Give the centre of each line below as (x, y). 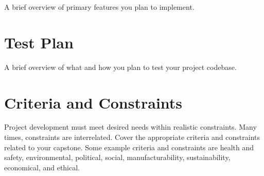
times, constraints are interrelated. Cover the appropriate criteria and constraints (132, 137)
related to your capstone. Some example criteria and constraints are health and (129, 147)
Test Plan (39, 42)
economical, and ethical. (42, 167)
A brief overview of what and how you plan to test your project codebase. (120, 67)
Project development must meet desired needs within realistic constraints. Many (130, 127)
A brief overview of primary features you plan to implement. (99, 7)
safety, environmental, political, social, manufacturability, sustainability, (117, 157)
